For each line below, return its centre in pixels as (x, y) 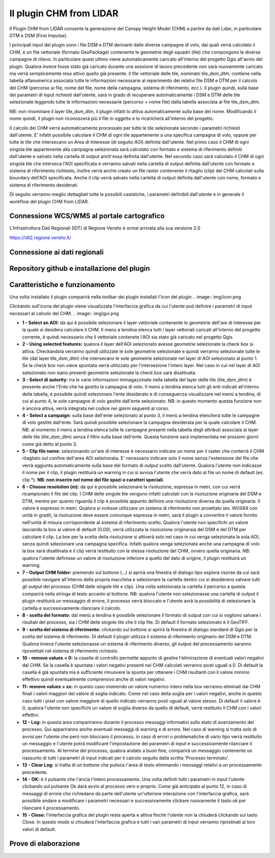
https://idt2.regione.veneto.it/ (40, 238)
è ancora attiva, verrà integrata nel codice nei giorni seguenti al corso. (96, 408)
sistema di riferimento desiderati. (44, 185)
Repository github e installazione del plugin (80, 268)
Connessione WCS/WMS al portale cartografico (87, 216)
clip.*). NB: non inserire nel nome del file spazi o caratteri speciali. (93, 480)
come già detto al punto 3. (50, 444)
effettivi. (31, 715)
